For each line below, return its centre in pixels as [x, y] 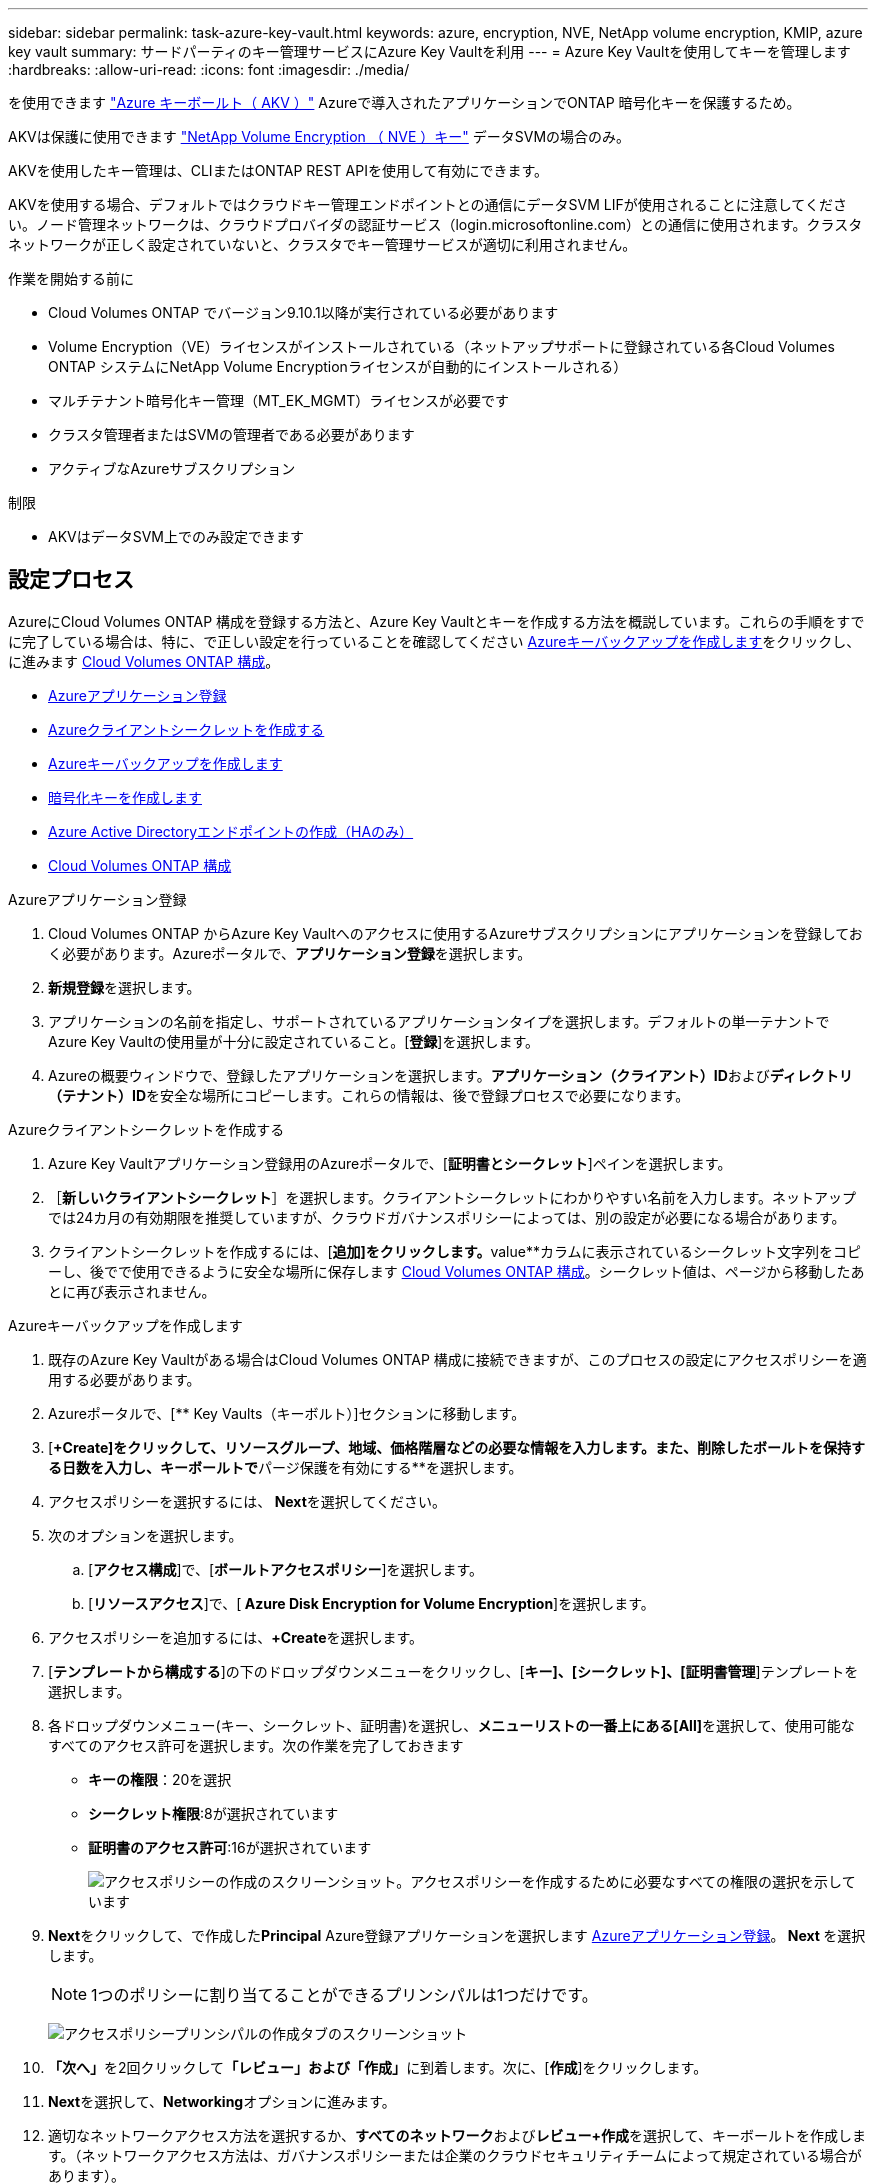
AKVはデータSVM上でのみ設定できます [176, 536]
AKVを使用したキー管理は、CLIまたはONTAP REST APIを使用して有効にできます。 [278, 170]
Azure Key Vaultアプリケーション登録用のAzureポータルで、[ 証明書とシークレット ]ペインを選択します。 [390, 1163]
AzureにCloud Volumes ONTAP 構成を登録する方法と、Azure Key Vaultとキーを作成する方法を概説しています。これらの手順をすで [436, 621]
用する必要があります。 [124, 1379]
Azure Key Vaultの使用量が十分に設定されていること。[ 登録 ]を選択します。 [294, 1041]
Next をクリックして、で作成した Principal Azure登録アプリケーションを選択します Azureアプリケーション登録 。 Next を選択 [457, 1935]
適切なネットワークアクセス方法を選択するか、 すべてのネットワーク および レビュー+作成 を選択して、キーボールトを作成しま [457, 2135]
